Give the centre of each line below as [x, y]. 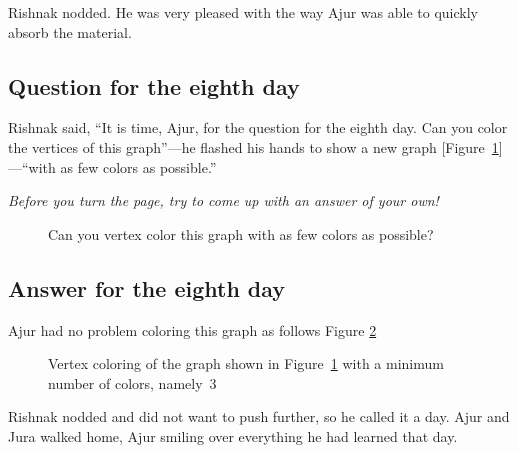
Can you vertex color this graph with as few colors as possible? [241, 233]
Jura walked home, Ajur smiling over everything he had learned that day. [233, 435]
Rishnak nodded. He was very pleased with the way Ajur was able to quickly [243, 12]
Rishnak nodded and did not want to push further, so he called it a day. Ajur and [259, 416]
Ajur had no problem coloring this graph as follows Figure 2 [192, 329]
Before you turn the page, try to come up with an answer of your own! [223, 200]
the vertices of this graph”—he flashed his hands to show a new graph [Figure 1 [253, 146]
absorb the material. [70, 31]
